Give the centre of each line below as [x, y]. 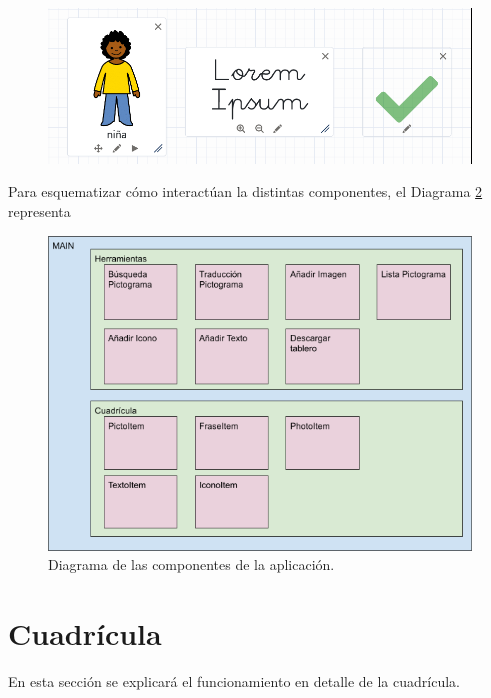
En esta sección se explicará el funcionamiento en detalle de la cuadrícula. [234, 681]
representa [39, 210]
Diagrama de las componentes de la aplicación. [191, 564]
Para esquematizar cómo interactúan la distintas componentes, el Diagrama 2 [245, 191]
